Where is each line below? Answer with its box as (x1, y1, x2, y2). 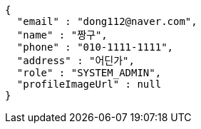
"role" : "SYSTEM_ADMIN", (16, 67, 162, 78)
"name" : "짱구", (16, 29, 108, 41)
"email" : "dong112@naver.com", (16, 16, 197, 27)
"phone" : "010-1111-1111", (16, 41, 174, 53)
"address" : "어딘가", (16, 55, 135, 66)
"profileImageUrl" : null (16, 78, 162, 90)
